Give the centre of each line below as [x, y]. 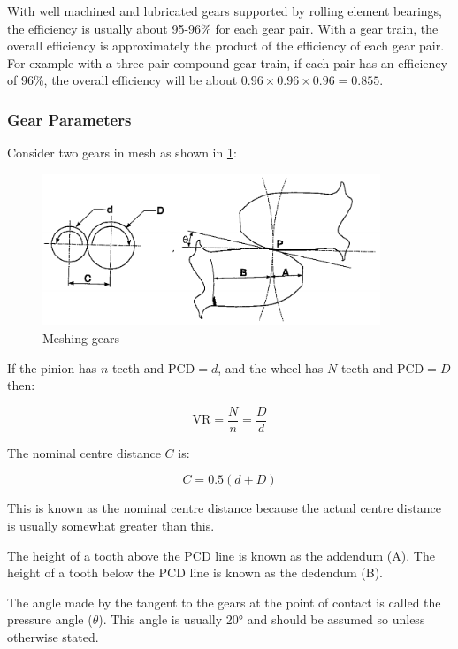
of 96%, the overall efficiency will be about [122, 80]
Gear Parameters [69, 119]
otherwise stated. [53, 636]
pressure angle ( [50, 619]
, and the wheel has [271, 367]
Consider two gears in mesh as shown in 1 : [122, 153]
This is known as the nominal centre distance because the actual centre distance [224, 508]
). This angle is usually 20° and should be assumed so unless [262, 619]
